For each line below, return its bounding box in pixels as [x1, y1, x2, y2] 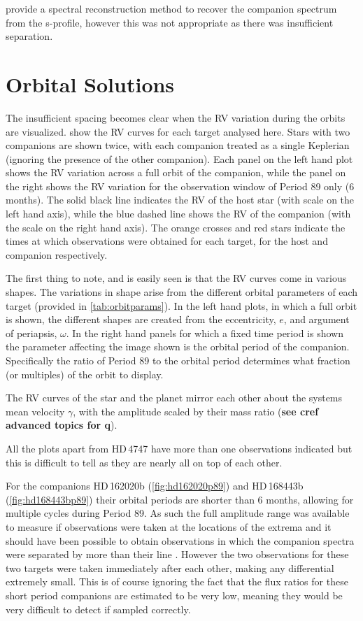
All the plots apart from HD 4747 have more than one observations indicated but [6, 441, 353, 455]
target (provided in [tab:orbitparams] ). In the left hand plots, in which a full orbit [6, 298, 357, 313]
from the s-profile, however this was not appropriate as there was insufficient [6, 15, 334, 29]
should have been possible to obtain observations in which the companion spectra [6, 533, 355, 548]
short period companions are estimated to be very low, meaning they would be [6, 587, 343, 602]
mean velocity [6, 404, 65, 418]
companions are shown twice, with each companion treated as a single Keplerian [6, 138, 350, 152]
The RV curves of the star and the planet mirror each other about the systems [6, 390, 343, 405]
